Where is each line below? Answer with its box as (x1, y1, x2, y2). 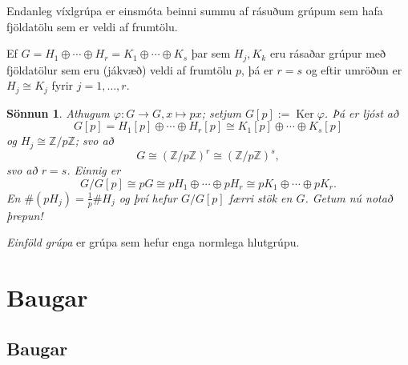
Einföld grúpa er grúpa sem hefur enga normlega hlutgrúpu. (6, 234, 300, 251)
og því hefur (119, 189, 177, 206)
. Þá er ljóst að (324, 104, 399, 121)
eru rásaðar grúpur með (269, 45, 386, 62)
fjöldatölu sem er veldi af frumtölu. (6, 18, 178, 34)
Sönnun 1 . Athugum (6, 104, 110, 121)
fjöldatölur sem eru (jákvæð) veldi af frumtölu (6, 61, 232, 78)
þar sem (191, 45, 231, 62)
